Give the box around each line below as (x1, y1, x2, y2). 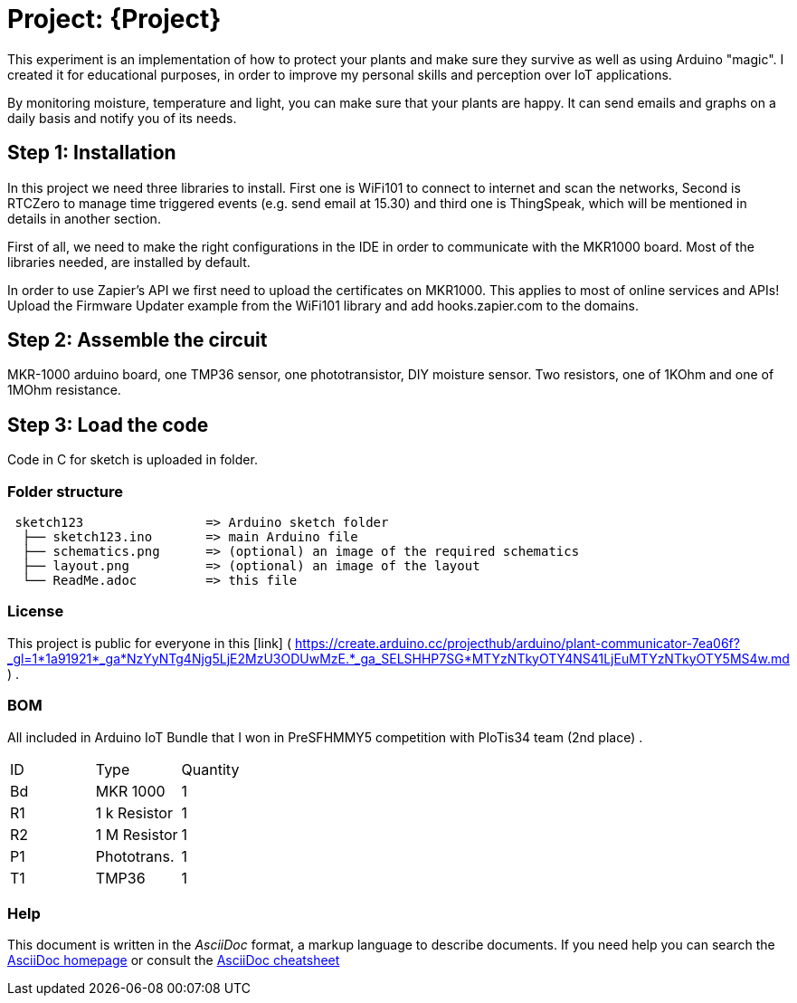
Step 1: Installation (7, 141, 176, 165)
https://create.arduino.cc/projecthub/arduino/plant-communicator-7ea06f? (294, 635, 740, 651)
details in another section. (7, 210, 161, 226)
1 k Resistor (95, 803, 173, 822)
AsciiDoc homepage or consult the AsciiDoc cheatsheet (7, 952, 340, 969)
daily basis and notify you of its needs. (7, 110, 237, 126)
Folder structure (7, 482, 123, 501)
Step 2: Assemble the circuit (7, 329, 268, 352)
